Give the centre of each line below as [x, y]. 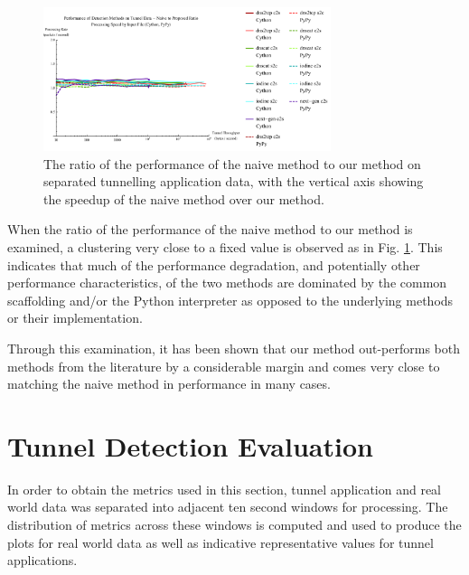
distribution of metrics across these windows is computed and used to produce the [234, 525]
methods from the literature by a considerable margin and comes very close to [224, 366]
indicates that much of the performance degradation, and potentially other [214, 264]
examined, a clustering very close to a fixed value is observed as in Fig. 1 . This [225, 246]
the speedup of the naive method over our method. [184, 198]
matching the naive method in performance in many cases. [169, 384]
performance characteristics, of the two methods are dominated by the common [227, 283]
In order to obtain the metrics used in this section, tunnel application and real [224, 489]
